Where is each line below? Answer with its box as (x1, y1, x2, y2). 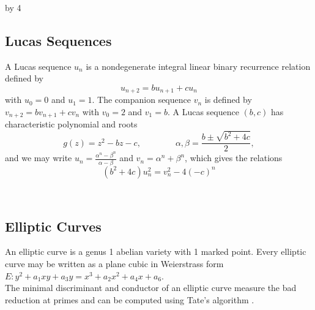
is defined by (204, 93, 252, 106)
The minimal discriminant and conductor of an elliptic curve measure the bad (5, 281, 297, 294)
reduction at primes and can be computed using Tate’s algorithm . (5, 293, 254, 306)
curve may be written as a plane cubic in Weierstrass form (5, 257, 224, 270)
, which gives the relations (185, 151, 283, 164)
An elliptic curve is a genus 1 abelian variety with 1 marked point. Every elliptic (5, 245, 306, 258)
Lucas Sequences (5, 31, 112, 50)
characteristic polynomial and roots (5, 118, 138, 130)
